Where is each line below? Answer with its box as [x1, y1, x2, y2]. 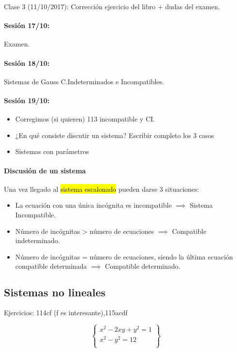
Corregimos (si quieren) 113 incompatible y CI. [15, 114, 155, 124]
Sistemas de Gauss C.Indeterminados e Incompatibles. [4, 76, 164, 86]
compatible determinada [15, 261, 87, 271]
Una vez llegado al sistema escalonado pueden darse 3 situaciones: [4, 184, 199, 194]
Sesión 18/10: [4, 58, 50, 68]
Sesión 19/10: [4, 95, 50, 105]
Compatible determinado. [105, 261, 180, 271]
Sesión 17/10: [4, 20, 50, 31]
